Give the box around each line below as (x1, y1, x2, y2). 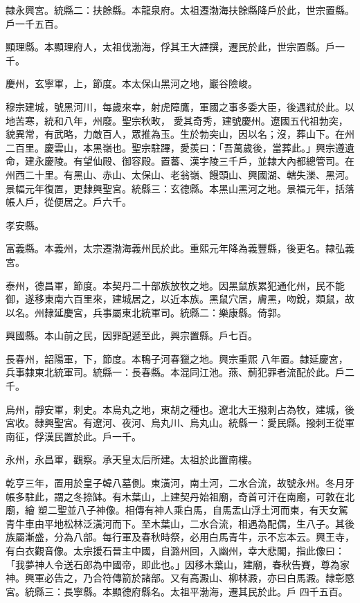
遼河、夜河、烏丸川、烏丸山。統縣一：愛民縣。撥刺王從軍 (92, 415, 354, 430)
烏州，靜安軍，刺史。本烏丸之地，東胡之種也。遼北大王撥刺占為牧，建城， (6, 402, 345, 416)
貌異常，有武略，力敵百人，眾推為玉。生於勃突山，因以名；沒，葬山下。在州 (6, 127, 354, 141)
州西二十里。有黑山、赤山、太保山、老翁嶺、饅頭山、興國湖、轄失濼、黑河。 (6, 167, 354, 181)
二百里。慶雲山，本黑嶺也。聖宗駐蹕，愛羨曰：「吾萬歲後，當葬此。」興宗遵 (6, 140, 345, 154)
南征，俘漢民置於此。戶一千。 (6, 429, 141, 443)
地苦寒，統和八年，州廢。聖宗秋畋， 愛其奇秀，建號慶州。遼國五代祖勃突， (6, 113, 348, 127)
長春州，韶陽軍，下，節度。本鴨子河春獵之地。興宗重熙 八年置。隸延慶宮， (6, 351, 348, 366)
